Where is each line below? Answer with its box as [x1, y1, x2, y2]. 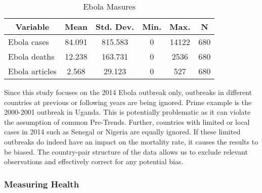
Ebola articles [8, 65, 57, 77]
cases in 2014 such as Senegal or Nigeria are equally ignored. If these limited [4, 126, 241, 137]
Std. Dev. [96, 21, 135, 32]
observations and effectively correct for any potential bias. [4, 156, 184, 167]
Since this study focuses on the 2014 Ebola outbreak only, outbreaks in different [4, 87, 252, 97]
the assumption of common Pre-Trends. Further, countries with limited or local [4, 116, 250, 127]
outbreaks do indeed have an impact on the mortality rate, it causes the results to [4, 136, 258, 147]
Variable [15, 21, 50, 32]
